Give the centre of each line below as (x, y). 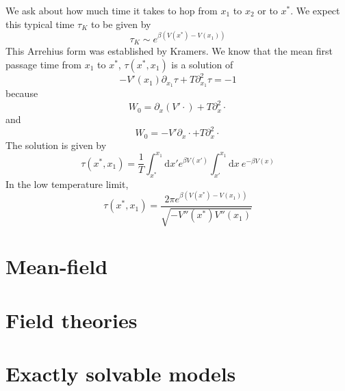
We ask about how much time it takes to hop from (112, 10)
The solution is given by (56, 145)
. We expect (315, 10)
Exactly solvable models (121, 374)
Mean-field (57, 266)
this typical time (40, 24)
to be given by (121, 24)
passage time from (44, 64)
